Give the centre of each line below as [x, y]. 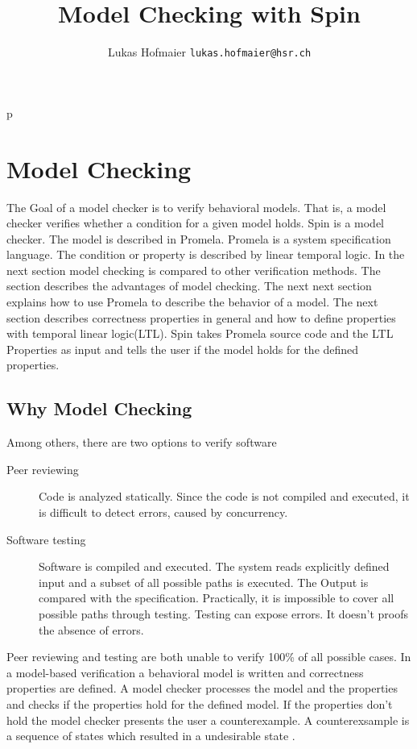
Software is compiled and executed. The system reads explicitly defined [214, 566]
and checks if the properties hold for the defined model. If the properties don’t [200, 703]
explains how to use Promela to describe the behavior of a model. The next [192, 302]
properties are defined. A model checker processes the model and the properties [202, 688]
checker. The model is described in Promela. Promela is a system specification [199, 238]
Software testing [46, 539]
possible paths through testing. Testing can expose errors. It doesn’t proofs [224, 613]
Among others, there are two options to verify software [142, 442]
